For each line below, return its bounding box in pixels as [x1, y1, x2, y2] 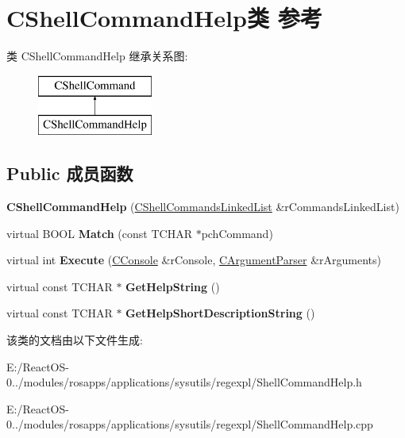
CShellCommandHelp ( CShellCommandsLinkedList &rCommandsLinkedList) [6, 198, 399, 215]
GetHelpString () [125, 278, 220, 294]
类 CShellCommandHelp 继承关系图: [6, 48, 188, 64]
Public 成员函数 [6, 161, 133, 186]
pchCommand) [201, 225, 273, 241]
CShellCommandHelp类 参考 [6, 2, 322, 34]
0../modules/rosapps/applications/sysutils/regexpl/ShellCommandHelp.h [6, 374, 362, 390]
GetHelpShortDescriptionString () [125, 305, 315, 321]
